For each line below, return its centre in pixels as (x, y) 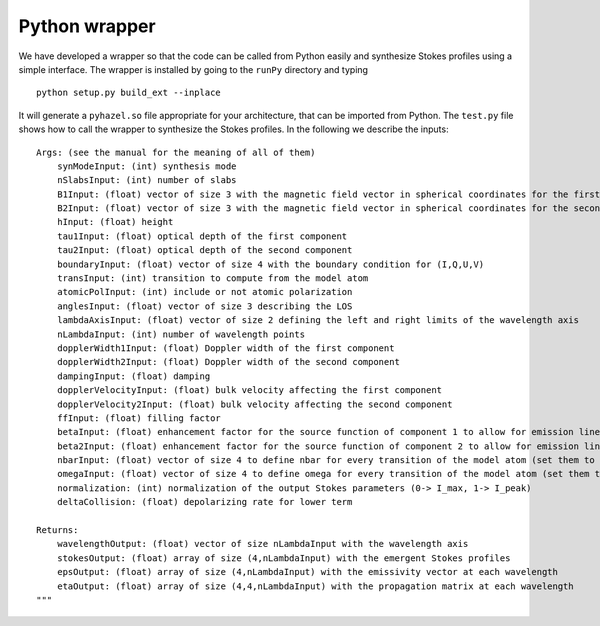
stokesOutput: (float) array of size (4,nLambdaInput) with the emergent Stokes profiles (283, 558)
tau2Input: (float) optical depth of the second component (204, 250)
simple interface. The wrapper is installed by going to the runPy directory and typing (193, 69)
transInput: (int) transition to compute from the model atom (212, 278)
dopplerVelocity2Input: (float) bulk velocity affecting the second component (254, 404)
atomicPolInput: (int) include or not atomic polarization (204, 292)
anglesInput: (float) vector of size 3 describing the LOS (204, 306)
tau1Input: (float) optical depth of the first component (202, 236)
